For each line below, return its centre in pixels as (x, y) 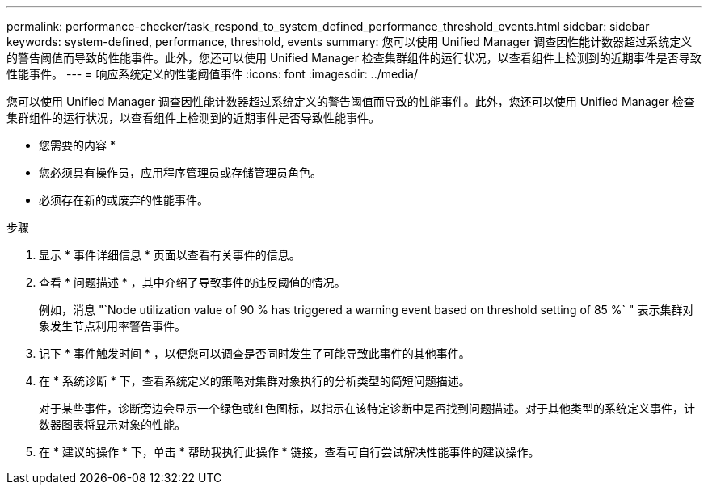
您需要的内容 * (77, 145)
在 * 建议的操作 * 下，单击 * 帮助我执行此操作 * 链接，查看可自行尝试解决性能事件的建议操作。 (289, 452)
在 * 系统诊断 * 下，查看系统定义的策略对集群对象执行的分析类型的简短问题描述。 (255, 381)
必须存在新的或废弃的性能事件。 (124, 200)
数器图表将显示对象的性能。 (112, 424)
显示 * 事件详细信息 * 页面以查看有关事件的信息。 (170, 255)
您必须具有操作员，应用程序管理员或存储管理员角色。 (180, 172)
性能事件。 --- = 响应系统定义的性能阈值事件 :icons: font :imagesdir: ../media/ (213, 74)
